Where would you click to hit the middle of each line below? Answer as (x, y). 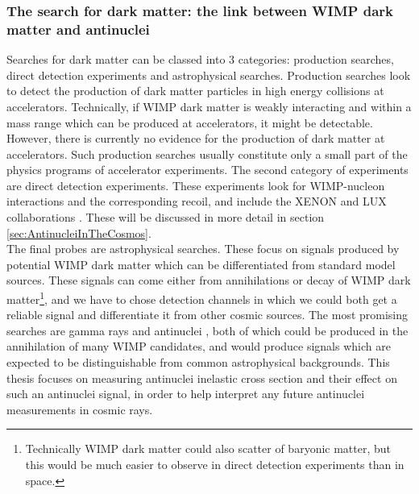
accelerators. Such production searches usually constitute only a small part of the (207, 154)
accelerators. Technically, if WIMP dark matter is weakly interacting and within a (209, 106)
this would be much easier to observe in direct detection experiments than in (215, 465)
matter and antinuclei (78, 29)
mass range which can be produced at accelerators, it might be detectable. (190, 122)
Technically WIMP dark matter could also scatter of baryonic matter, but (208, 448)
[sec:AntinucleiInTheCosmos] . (79, 232)
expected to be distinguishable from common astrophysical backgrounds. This (198, 362)
